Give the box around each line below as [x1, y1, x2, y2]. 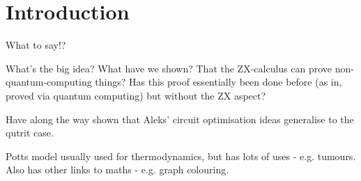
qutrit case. [6, 125, 54, 140]
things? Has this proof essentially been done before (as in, [95, 74, 342, 89]
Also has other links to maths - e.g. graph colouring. [6, 162, 229, 177]
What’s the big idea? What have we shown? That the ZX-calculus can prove [6, 61, 332, 75]
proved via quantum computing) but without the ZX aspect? [6, 88, 266, 102]
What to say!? [6, 38, 66, 52]
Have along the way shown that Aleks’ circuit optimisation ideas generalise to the [6, 111, 354, 126]
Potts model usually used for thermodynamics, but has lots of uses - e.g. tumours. [6, 148, 356, 163]
